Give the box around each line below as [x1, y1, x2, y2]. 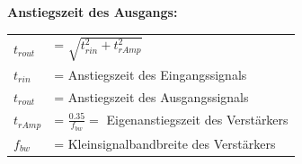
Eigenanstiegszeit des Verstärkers [106, 109, 289, 128]
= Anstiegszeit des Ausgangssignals [54, 87, 249, 106]
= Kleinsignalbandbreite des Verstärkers [54, 134, 276, 153]
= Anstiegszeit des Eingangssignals [54, 65, 247, 83]
